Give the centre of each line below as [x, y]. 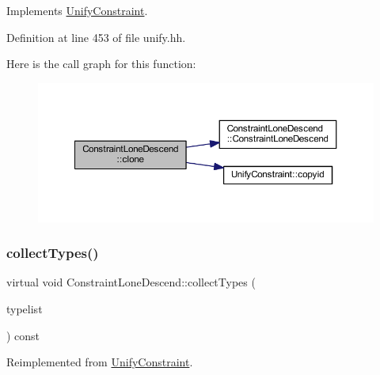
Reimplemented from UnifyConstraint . [100, 362]
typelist [25, 308]
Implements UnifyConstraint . [77, 10]
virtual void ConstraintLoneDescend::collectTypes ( [131, 282]
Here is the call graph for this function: [101, 64]
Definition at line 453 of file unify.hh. [96, 37]
